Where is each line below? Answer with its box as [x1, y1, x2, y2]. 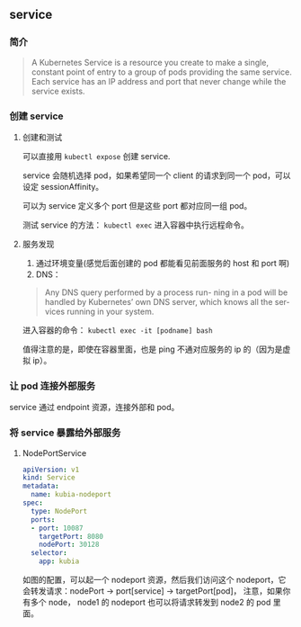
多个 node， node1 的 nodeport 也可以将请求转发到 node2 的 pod [30, 597, 271, 608]
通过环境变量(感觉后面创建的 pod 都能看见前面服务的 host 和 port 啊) [35, 257, 290, 268]
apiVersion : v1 [22, 465, 80, 474]
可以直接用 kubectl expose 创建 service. [22, 150, 171, 161]
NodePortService [22, 447, 87, 458]
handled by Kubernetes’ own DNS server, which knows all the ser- [44, 296, 290, 307]
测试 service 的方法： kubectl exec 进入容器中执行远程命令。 [22, 219, 249, 230]
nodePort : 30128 [39, 540, 100, 550]
